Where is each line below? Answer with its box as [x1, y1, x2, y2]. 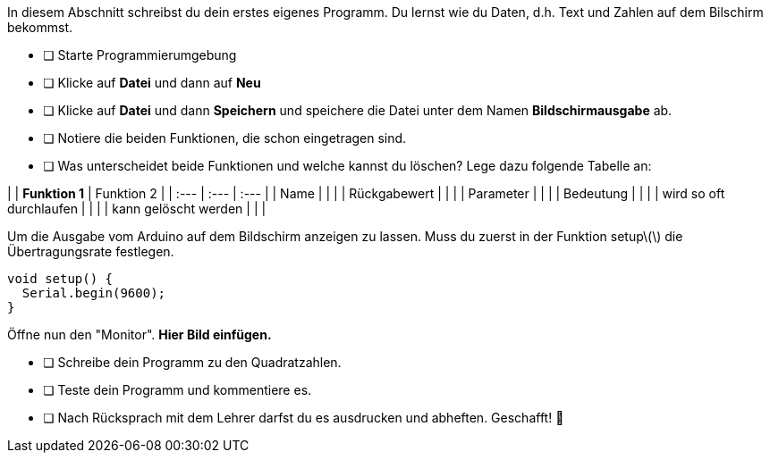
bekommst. [7, 20, 73, 35]
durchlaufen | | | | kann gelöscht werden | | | [7, 201, 267, 216]
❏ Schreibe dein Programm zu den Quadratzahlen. [43, 355, 342, 370]
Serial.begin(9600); [21, 286, 166, 300]
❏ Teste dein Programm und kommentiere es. [43, 382, 312, 397]
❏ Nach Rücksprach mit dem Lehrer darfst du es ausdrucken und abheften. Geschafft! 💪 [43, 410, 564, 425]
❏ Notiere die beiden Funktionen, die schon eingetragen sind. [43, 130, 407, 146]
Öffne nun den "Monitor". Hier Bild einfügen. [7, 327, 272, 342]
